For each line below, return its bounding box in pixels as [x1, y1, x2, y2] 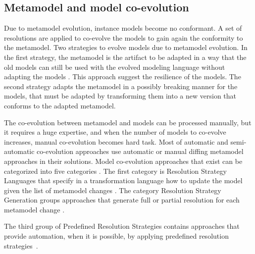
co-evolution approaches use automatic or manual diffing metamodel [37, 146, 244, 156]
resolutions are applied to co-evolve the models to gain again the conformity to [4, 32, 243, 43]
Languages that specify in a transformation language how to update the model [4, 175, 243, 186]
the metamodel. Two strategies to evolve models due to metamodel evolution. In [4, 42, 248, 52]
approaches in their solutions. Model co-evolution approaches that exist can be [4, 155, 243, 166]
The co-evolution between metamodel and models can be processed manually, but [4, 117, 252, 127]
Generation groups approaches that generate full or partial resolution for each [4, 195, 240, 205]
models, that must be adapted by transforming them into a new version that [4, 91, 237, 101]
